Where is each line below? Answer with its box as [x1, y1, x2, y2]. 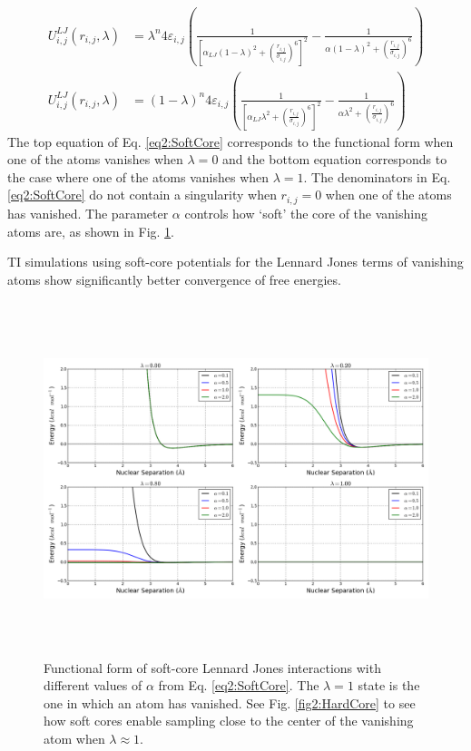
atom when [44, 729, 105, 748]
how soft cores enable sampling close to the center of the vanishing [44, 711, 414, 730]
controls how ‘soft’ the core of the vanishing [184, 203, 427, 222]
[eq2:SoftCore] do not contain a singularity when [7, 185, 277, 204]
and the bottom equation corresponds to [222, 150, 447, 169]
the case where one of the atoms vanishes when [7, 167, 270, 186]
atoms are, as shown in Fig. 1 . [7, 221, 175, 240]
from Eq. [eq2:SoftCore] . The [158, 676, 319, 695]
